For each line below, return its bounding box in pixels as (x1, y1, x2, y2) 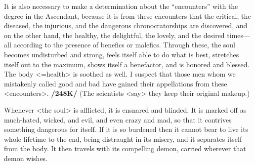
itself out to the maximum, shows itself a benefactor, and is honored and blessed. (4, 59, 250, 69)
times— (227, 30, 251, 40)
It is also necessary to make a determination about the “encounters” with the (4, 1, 238, 11)
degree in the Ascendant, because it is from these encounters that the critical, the (4, 10, 251, 21)
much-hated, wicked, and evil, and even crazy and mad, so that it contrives (4, 114, 232, 124)
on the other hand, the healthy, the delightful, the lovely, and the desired (4, 30, 225, 40)
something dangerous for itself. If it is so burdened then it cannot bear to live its (4, 124, 249, 134)
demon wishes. (4, 153, 48, 163)
